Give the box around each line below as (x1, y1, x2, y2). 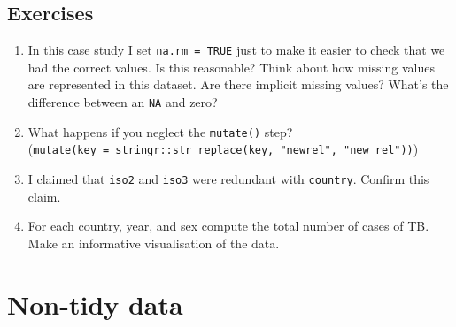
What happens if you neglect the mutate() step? (27, 122, 293, 141)
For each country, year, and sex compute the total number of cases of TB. (27, 217, 429, 235)
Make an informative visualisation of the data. (27, 233, 280, 252)
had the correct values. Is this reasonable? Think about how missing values (27, 57, 435, 76)
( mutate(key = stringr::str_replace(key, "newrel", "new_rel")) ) (27, 140, 419, 158)
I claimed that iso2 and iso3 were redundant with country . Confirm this (27, 170, 429, 188)
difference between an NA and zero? (27, 93, 218, 111)
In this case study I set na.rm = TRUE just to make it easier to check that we (27, 41, 445, 59)
